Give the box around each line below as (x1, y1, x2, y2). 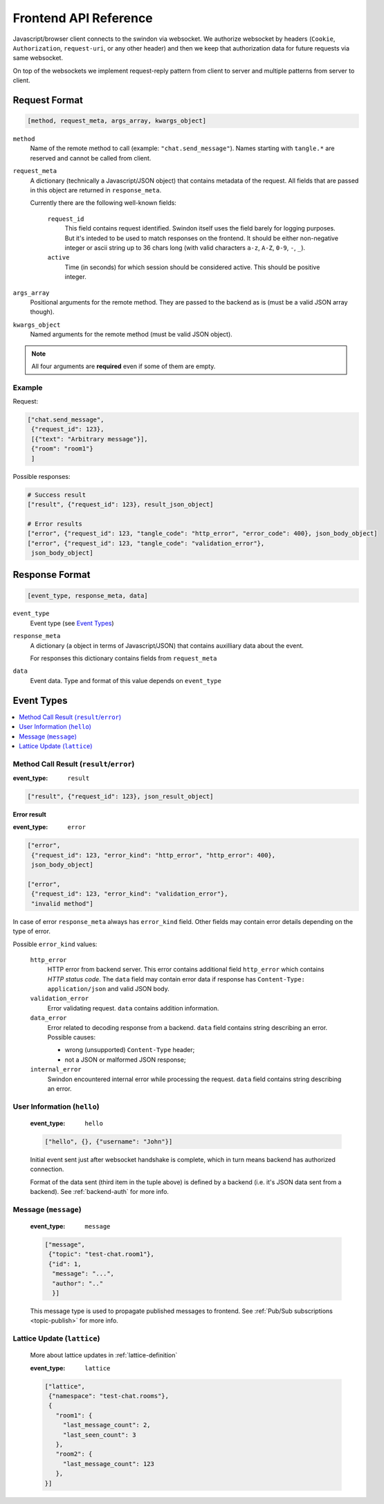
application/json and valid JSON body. (47, 985, 170, 993)
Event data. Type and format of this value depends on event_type (30, 676, 221, 685)
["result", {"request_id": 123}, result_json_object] (27, 500, 214, 508)
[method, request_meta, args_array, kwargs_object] (27, 117, 207, 125)
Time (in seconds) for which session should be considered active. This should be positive (64, 263, 320, 271)
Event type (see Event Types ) (30, 619, 114, 627)
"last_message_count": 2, (62, 1421, 152, 1429)
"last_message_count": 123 (62, 1460, 155, 1467)
